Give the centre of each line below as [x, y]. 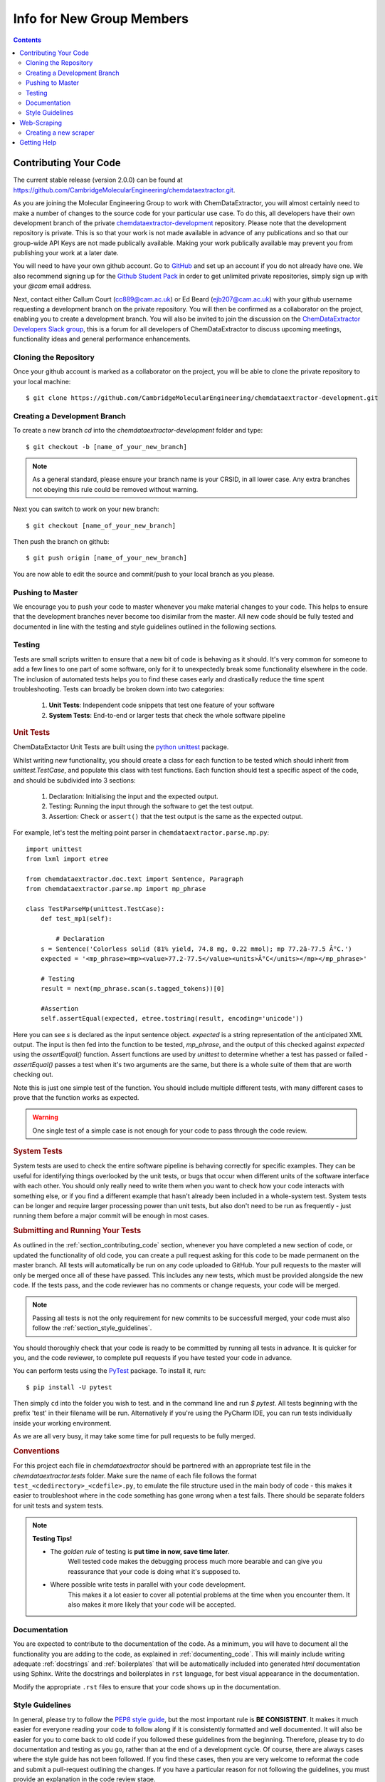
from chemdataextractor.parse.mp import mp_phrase [116, 889]
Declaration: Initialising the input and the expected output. [133, 797]
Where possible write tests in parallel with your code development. [148, 1585]
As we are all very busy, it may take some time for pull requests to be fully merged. [135, 1436]
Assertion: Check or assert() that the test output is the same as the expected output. [176, 816]
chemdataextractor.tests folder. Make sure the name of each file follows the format [135, 1475]
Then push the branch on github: [61, 542]
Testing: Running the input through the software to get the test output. [151, 806]
